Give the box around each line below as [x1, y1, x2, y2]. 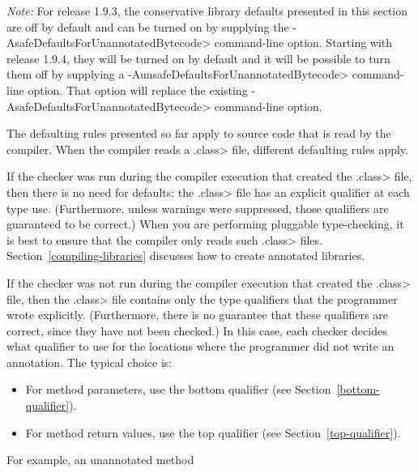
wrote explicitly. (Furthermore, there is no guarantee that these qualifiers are [6, 306, 388, 323]
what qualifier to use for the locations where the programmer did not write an [6, 338, 395, 355]
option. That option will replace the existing [28, 81, 248, 98]
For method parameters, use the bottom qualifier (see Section [25, 381, 331, 398]
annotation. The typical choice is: [6, 353, 173, 370]
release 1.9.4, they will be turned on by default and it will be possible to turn [6, 49, 390, 66]
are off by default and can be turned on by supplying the [6, 18, 289, 35]
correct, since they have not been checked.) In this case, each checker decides [6, 322, 387, 339]
